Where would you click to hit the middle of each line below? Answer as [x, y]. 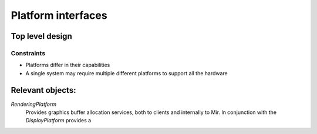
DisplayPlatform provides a [58, 120]
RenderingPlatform [34, 104]
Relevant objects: [43, 90]
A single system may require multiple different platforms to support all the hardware [127, 73]
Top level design [42, 36]
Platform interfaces [59, 15]
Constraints [28, 53]
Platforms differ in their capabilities [68, 65]
